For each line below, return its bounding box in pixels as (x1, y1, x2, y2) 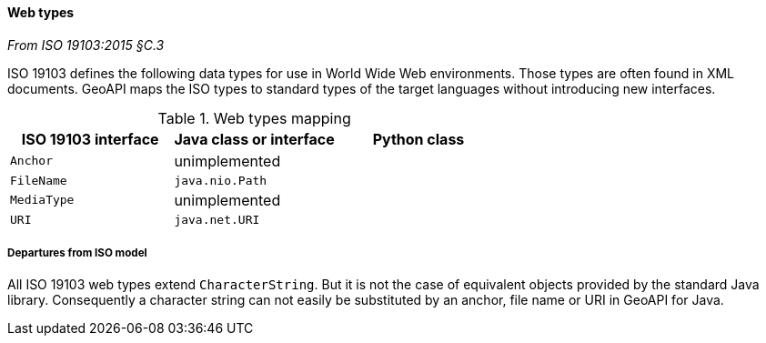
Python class (372, 129, 465, 148)
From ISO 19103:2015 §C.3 (7, 36, 165, 53)
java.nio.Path (174, 173, 267, 187)
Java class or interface (174, 129, 335, 148)
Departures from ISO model (7, 247, 147, 259)
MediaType (10, 193, 75, 207)
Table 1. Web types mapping (157, 108, 351, 127)
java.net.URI (174, 212, 260, 227)
